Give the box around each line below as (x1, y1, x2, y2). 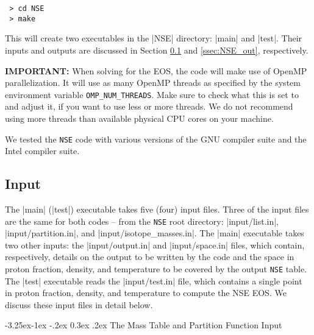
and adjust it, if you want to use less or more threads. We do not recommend (5, 100, 293, 113)
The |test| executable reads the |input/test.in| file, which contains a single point (5, 274, 302, 287)
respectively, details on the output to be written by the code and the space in (5, 250, 294, 263)
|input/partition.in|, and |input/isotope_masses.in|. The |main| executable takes (5, 227, 304, 239)
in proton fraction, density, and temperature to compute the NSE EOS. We (5, 286, 287, 299)
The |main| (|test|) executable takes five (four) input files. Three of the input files (5, 202, 309, 215)
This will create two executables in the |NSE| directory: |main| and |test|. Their (5, 32, 302, 44)
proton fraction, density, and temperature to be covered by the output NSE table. (5, 263, 307, 275)
